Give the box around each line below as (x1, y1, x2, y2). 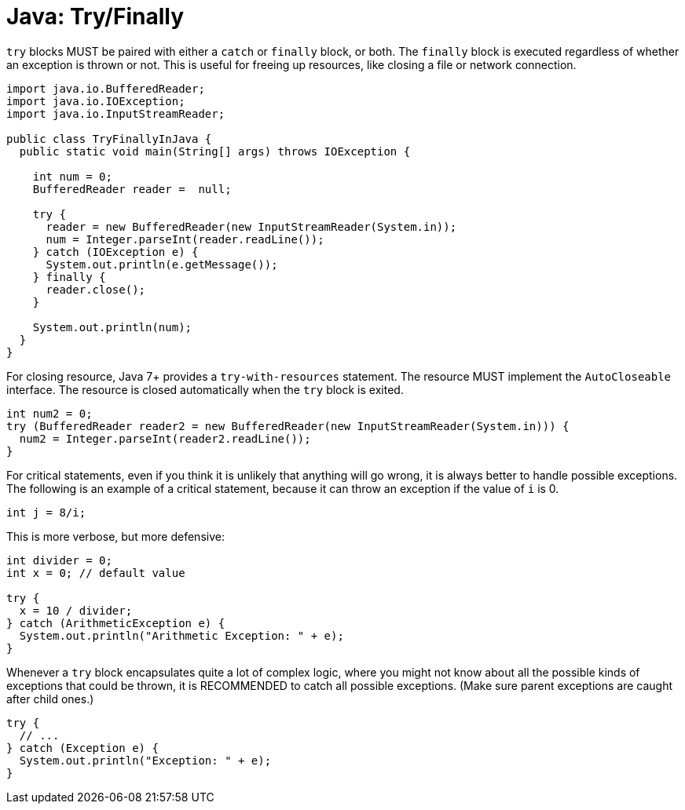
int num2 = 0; (6, 407, 93, 420)
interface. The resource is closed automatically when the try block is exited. (6, 382, 404, 396)
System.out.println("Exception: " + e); (19, 753, 272, 767)
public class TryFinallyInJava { (6, 132, 212, 145)
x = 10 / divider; (19, 604, 133, 617)
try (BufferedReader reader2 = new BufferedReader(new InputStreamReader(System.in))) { (6, 419, 570, 432)
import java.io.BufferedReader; (6, 82, 205, 95)
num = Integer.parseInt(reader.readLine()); (46, 232, 324, 246)
